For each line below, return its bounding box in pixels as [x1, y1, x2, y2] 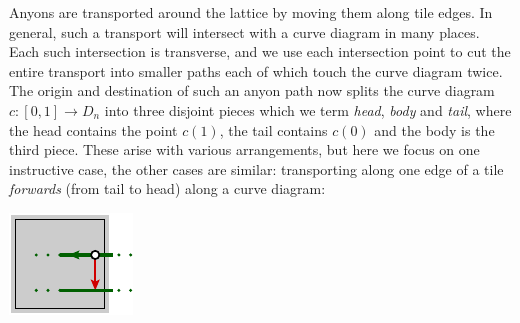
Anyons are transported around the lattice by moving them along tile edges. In [9, 2, 493, 22]
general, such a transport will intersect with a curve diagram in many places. [9, 21, 480, 42]
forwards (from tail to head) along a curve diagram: [9, 178, 326, 199]
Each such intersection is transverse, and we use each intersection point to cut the [9, 41, 511, 62]
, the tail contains [219, 119, 328, 140]
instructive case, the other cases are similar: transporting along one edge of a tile [9, 158, 504, 179]
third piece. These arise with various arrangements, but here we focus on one [9, 139, 480, 160]
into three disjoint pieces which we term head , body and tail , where [104, 99, 512, 120]
